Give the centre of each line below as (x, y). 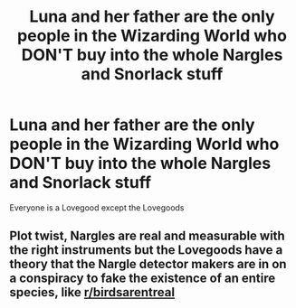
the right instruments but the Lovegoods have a (146, 250)
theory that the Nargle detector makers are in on (148, 264)
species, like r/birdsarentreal (92, 292)
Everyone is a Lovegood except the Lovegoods (97, 207)
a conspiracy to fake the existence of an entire (143, 279)
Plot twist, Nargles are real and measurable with (147, 236)
